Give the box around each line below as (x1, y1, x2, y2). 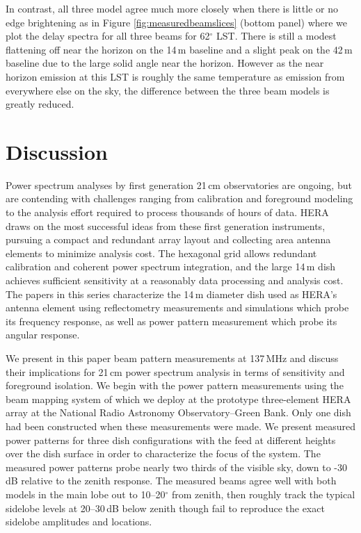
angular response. (6, 327, 80, 342)
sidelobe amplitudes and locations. (6, 514, 152, 529)
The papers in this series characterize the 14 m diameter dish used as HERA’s (6, 286, 337, 301)
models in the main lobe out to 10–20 (6, 486, 166, 501)
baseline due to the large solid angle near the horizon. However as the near (6, 56, 324, 70)
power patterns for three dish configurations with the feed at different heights (6, 432, 336, 447)
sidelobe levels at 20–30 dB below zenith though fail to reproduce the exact (6, 500, 325, 515)
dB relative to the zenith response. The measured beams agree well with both (6, 473, 337, 488)
